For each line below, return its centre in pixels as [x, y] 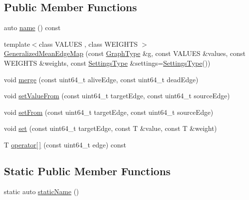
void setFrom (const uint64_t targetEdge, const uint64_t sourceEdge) [109, 112]
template [17, 44]
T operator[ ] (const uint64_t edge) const [65, 144]
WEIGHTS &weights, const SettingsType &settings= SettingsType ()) [107, 63]
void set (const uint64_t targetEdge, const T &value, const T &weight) [110, 128]
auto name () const [32, 27]
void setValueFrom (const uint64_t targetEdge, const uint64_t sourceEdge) [117, 96]
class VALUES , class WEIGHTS [88, 44]
